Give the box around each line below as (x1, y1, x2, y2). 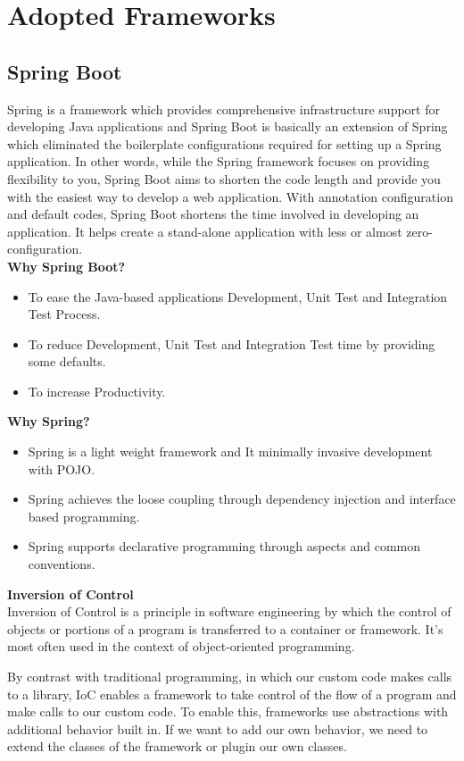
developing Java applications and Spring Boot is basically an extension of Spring (7, 117, 448, 136)
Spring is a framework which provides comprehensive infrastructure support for (7, 99, 440, 118)
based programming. (28, 506, 140, 525)
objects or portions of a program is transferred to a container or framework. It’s (7, 619, 443, 638)
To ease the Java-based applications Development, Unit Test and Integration (28, 287, 448, 305)
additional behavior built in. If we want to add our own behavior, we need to (7, 719, 428, 738)
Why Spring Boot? (7, 256, 126, 275)
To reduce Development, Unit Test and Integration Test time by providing (28, 334, 435, 353)
